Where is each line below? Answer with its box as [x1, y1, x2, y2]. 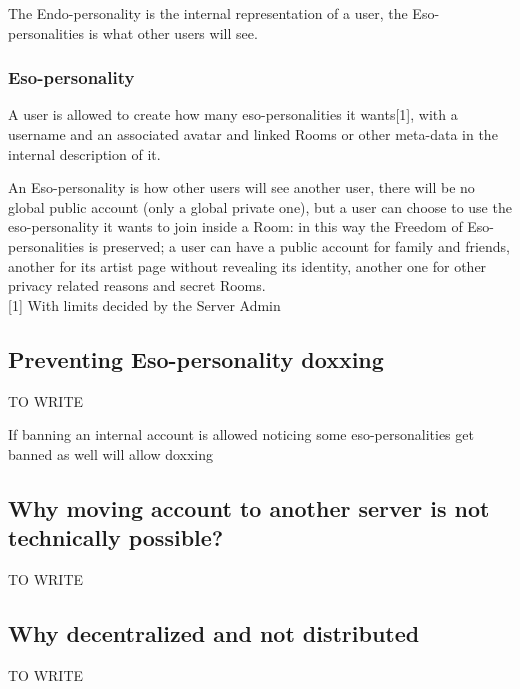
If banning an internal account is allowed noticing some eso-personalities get [8, 424, 474, 445]
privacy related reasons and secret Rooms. [8, 275, 266, 296]
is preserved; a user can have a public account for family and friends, [88, 235, 510, 256]
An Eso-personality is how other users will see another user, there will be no [8, 177, 475, 198]
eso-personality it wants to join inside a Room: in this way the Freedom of [8, 216, 463, 237]
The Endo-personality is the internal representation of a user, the [8, 3, 408, 23]
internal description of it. [8, 143, 161, 164]
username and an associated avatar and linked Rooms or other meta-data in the [8, 124, 498, 144]
